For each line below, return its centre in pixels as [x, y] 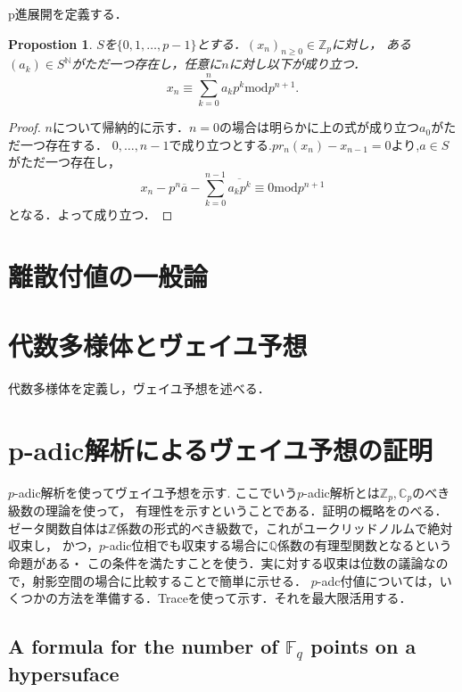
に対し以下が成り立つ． [297, 64]
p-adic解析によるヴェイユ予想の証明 [221, 449]
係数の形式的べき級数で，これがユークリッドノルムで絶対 [285, 527]
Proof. [25, 127]
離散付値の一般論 [108, 275]
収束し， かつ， [54, 545]
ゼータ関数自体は [58, 527]
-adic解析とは [342, 492]
